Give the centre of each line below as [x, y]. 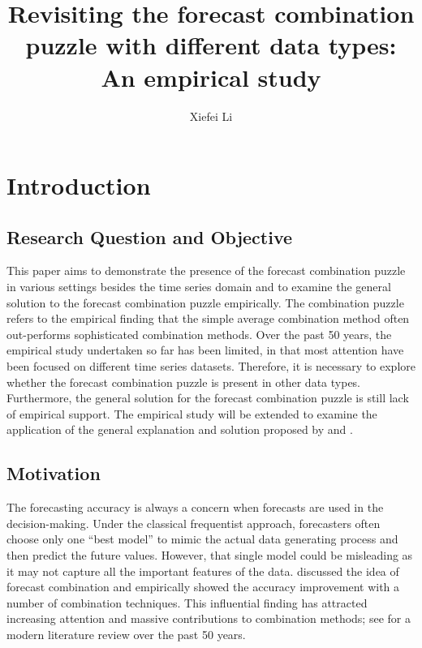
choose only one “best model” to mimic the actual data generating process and [202, 539]
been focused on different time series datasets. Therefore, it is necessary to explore [211, 366]
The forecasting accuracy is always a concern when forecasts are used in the [195, 507]
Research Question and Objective [150, 236]
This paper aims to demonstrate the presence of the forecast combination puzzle [206, 270]
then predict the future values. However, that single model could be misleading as [210, 555]
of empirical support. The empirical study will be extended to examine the [192, 413]
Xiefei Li [211, 116]
